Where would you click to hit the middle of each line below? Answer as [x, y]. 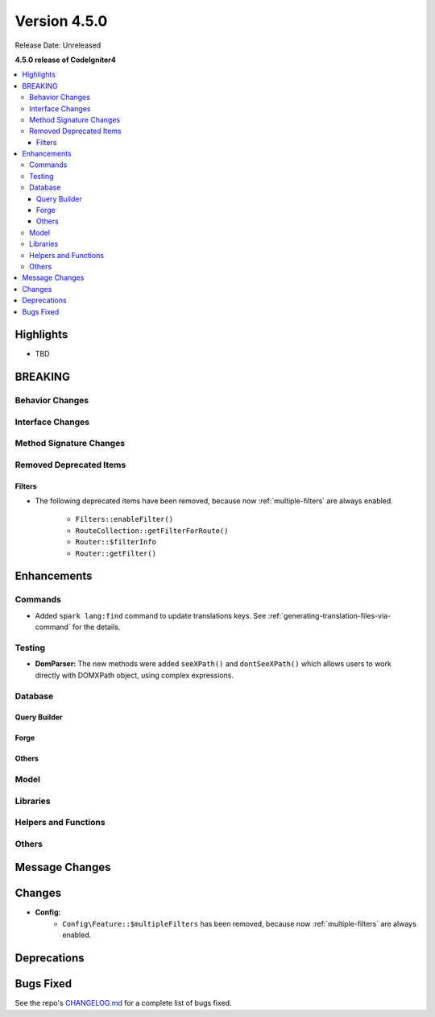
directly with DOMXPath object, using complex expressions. [134, 675]
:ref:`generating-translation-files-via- [329, 615]
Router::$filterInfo [116, 542]
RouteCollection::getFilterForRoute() [152, 531]
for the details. [97, 627]
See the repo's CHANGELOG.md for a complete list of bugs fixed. [124, 1003]
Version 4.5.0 [61, 21]
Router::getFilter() [116, 553]
